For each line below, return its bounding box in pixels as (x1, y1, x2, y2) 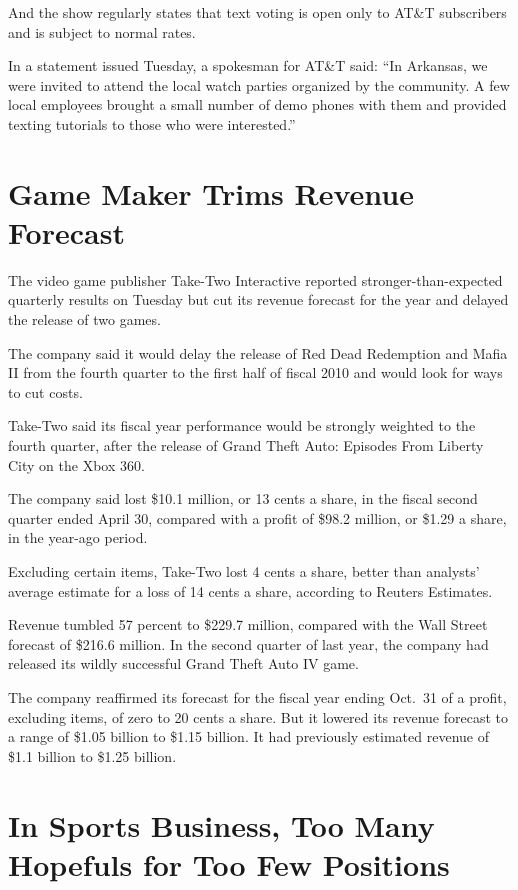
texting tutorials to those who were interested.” (8, 113, 296, 134)
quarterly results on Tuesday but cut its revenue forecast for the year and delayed (8, 289, 509, 310)
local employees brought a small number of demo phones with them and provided (8, 94, 507, 115)
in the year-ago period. (8, 527, 148, 548)
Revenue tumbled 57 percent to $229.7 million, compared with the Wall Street (8, 614, 488, 635)
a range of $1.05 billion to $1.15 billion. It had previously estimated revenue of (8, 726, 489, 747)
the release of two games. (8, 309, 161, 330)
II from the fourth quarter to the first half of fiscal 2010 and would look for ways (8, 362, 503, 383)
